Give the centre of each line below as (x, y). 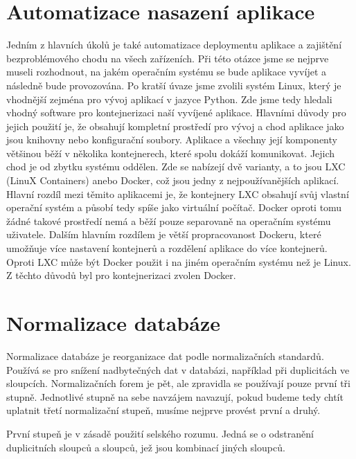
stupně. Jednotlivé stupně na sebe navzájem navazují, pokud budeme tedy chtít (175, 396)
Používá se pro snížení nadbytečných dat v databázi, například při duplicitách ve (178, 369)
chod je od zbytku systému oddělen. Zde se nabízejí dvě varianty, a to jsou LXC (176, 166)
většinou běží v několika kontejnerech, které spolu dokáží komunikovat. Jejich (171, 153)
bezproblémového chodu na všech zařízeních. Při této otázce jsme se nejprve (168, 58)
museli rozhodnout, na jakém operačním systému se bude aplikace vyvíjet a (166, 72)
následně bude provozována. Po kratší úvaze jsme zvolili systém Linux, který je (174, 85)
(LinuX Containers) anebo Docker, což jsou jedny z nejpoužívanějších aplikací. (173, 180)
